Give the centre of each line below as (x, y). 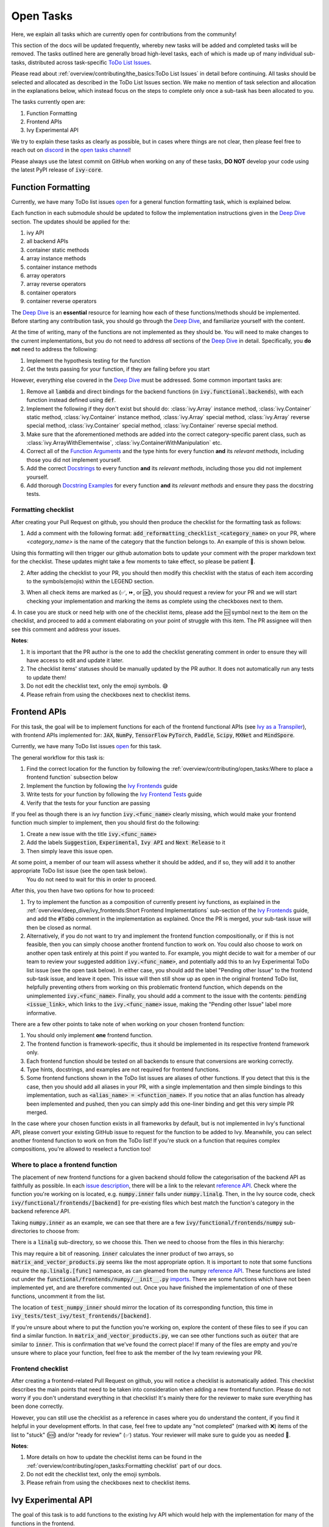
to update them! (46, 677)
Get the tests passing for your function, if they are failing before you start (118, 369)
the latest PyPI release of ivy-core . (57, 170)
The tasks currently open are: (48, 102)
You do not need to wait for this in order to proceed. (91, 879)
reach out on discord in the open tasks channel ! (71, 150)
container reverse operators (62, 301)
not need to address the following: (54, 349)
